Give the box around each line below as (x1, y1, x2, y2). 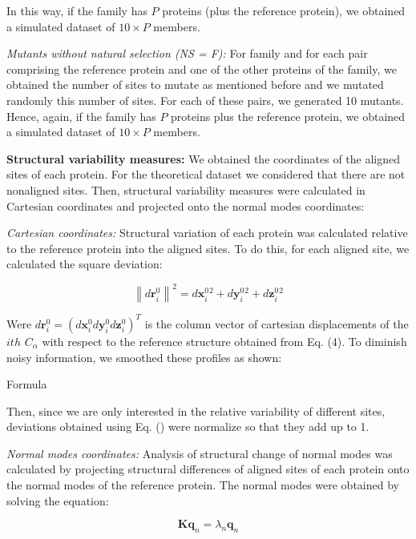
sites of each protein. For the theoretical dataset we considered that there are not (6, 166, 406, 183)
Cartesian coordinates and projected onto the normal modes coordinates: (6, 197, 365, 214)
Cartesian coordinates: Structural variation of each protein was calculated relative (6, 224, 408, 241)
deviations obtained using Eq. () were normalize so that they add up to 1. (6, 418, 370, 435)
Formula (6, 376, 47, 392)
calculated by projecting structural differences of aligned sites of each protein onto (6, 461, 410, 477)
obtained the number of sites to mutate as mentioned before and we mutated (6, 76, 384, 93)
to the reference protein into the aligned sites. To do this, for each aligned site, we (6, 239, 410, 256)
